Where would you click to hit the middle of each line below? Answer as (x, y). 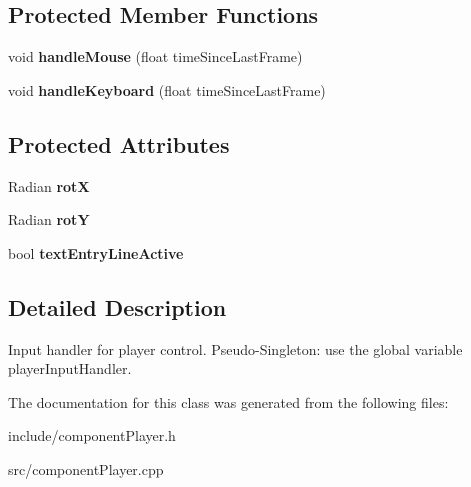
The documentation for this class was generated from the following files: (228, 401)
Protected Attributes (119, 143)
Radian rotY (49, 219)
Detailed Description (117, 306)
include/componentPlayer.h (92, 435)
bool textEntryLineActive (96, 252)
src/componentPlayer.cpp (86, 468)
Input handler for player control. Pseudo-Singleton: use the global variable (235, 348)
